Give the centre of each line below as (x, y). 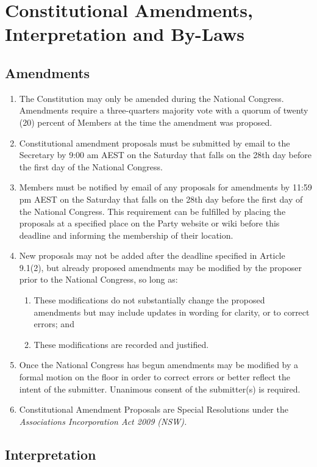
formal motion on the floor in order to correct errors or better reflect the (155, 377)
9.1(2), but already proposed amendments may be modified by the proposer (160, 267)
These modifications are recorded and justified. (121, 344)
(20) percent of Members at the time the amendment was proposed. (146, 122)
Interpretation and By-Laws (125, 34)
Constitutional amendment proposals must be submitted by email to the (155, 143)
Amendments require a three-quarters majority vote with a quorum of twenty (164, 110)
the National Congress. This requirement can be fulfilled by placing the (152, 211)
